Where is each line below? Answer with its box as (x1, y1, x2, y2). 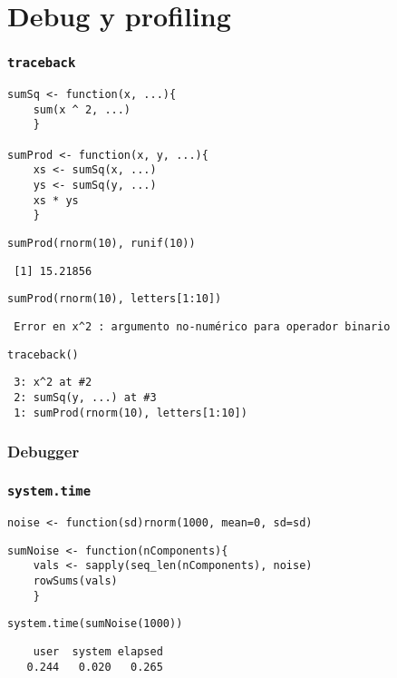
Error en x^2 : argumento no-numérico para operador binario (14, 320, 391, 334)
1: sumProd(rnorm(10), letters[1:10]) (14, 406, 247, 419)
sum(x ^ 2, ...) (33, 103, 131, 116)
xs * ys (33, 193, 79, 207)
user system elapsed (33, 644, 163, 658)
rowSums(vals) (33, 574, 118, 587)
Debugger (7, 440, 80, 463)
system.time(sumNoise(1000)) (7, 617, 183, 631)
